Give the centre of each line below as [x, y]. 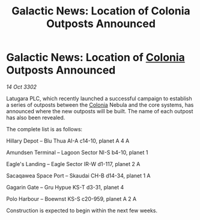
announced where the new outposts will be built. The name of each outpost [100, 111]
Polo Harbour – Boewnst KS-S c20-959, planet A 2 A [71, 198]
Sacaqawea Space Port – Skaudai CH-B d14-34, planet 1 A [79, 176]
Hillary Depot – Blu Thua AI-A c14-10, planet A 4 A [68, 141]
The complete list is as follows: [44, 129]
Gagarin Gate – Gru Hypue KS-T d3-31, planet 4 [65, 187]
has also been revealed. [36, 117]
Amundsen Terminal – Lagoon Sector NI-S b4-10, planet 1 [77, 152]
